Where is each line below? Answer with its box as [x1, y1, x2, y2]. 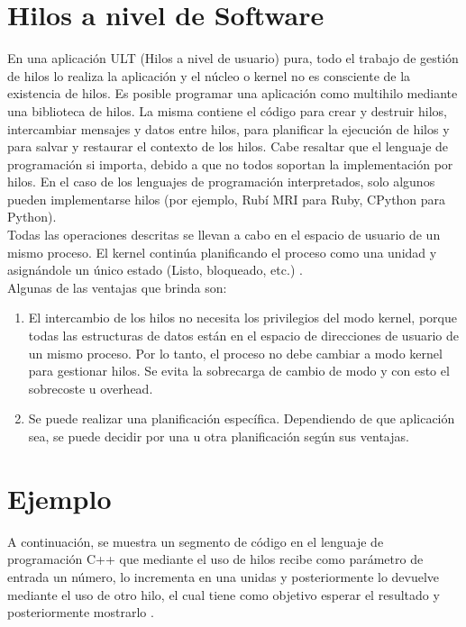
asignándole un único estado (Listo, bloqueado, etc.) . [7, 260, 303, 279]
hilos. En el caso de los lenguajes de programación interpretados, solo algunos [7, 172, 435, 191]
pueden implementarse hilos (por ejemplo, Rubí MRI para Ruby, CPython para [7, 189, 446, 208]
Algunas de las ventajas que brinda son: [7, 277, 227, 296]
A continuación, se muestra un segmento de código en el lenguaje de [7, 532, 384, 550]
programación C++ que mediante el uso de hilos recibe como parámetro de [7, 550, 424, 568]
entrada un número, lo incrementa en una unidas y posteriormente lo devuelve [7, 567, 440, 586]
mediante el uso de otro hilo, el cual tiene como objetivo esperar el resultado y [7, 585, 440, 604]
